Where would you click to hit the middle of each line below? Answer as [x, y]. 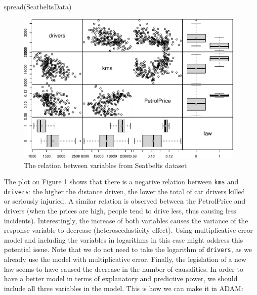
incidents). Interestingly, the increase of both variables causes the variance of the [126, 220]
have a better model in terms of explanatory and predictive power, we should [121, 278]
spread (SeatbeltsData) [38, 6]
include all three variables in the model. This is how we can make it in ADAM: [124, 288]
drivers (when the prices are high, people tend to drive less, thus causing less [120, 211]
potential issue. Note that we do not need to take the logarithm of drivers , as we [128, 249]
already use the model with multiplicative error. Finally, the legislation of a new [125, 259]
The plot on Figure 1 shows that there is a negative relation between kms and [121, 182]
